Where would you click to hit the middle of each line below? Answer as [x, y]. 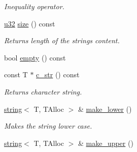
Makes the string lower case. [48, 126]
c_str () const [58, 74]
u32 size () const [30, 23]
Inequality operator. [34, 6]
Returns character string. [43, 91]
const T [16, 74]
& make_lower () [105, 109]
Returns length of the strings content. [62, 40]
